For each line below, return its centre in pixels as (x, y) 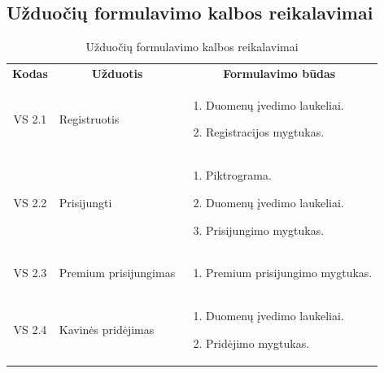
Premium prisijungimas (117, 273)
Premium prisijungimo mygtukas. (289, 273)
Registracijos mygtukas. (265, 132)
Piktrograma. (239, 175)
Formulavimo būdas (279, 74)
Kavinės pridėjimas (107, 329)
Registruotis (89, 118)
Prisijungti (85, 202)
